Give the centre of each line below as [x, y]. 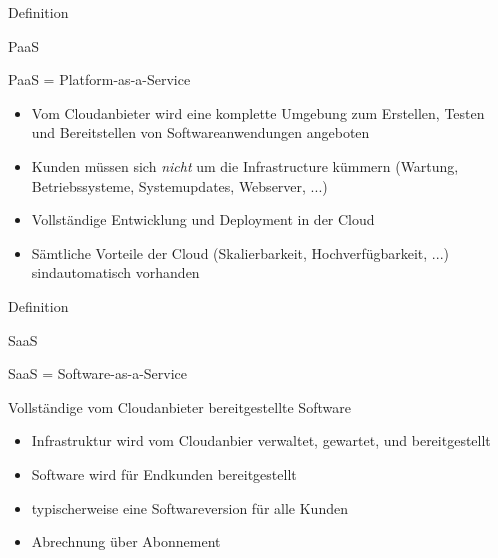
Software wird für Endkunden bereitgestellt [164, 473]
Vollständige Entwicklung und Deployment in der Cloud [203, 219]
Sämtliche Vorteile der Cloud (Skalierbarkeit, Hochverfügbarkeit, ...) [240, 252]
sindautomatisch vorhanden [115, 272]
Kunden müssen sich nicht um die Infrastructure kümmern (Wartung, [245, 165]
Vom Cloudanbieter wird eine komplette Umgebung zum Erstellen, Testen [258, 112]
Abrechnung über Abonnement [126, 541]
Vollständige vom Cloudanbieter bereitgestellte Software [179, 406]
